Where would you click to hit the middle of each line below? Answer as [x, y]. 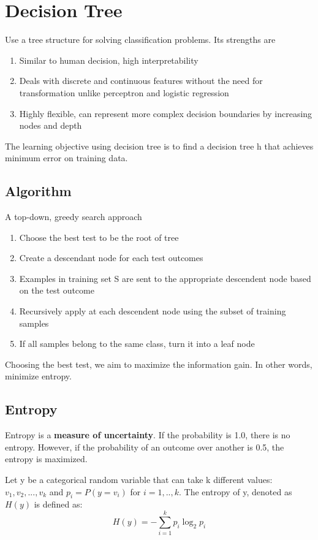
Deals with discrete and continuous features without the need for [141, 81]
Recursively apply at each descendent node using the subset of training [153, 311]
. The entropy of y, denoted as [236, 491]
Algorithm [38, 191]
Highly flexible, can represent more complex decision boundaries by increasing [166, 113]
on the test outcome [57, 290]
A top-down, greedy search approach [74, 217]
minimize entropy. [38, 376]
